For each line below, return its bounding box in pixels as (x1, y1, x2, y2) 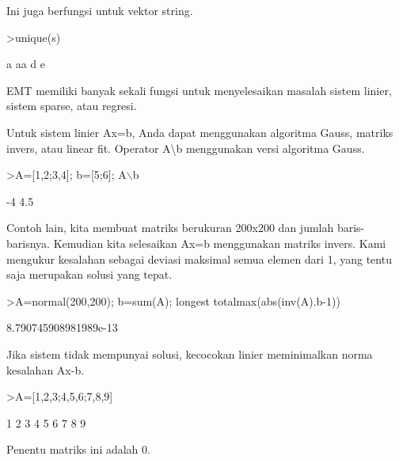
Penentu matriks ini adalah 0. (6, 441, 150, 458)
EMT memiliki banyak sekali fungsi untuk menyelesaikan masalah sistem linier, (6, 82, 392, 98)
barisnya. (6, 234, 50, 251)
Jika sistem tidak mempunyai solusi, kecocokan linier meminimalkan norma (6, 345, 373, 362)
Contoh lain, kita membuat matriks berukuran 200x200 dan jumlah (6, 219, 334, 236)
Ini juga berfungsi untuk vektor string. (6, 2, 193, 18)
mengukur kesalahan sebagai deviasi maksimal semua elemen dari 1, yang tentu (6, 250, 392, 267)
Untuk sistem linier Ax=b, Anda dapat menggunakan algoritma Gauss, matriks (6, 124, 393, 140)
